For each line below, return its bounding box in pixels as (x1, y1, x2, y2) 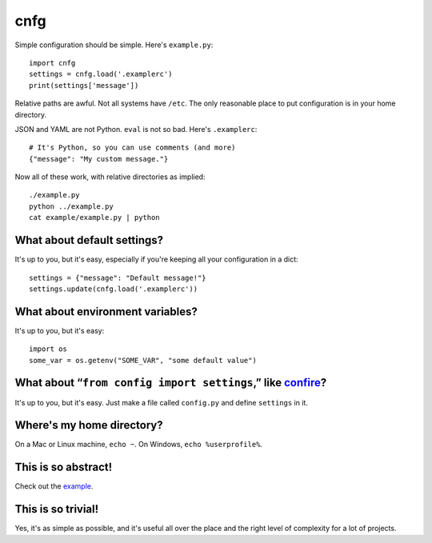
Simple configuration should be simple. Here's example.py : (14, 40, 214, 50)
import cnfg (29, 58, 76, 67)
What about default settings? (14, 234, 164, 247)
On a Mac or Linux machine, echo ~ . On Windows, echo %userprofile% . (14, 440, 263, 449)
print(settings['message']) (29, 81, 139, 90)
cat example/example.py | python (29, 213, 160, 222)
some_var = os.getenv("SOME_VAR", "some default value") (29, 356, 258, 365)
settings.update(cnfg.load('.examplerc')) (29, 284, 198, 293)
